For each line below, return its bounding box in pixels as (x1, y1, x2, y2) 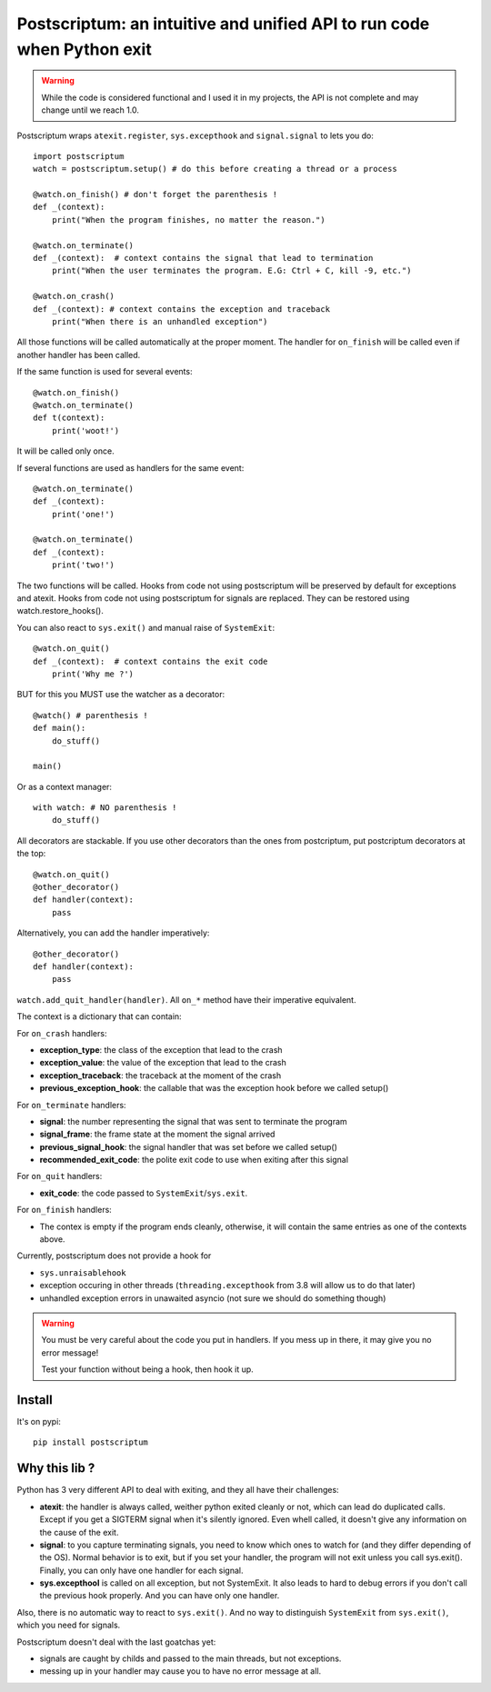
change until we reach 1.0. (41, 105, 140, 115)
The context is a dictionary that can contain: (16, 1011, 182, 1022)
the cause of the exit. (39, 1527, 119, 1537)
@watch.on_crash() (33, 291, 115, 302)
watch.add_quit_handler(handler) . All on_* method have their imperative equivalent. (16, 994, 356, 1005)
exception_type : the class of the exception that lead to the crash (39, 1044, 283, 1055)
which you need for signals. (16, 1619, 121, 1631)
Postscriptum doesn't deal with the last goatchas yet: (16, 1637, 216, 1647)
